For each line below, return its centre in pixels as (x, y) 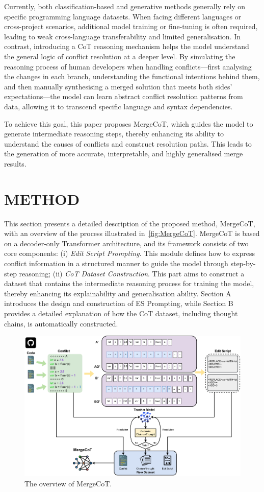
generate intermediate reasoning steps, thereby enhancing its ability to (114, 134)
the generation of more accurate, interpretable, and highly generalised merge (124, 154)
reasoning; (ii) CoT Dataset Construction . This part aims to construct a (132, 273)
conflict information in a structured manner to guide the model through (116, 263)
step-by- (243, 263)
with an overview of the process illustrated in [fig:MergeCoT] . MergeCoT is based (132, 233)
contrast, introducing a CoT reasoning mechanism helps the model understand (127, 46)
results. (15, 163)
